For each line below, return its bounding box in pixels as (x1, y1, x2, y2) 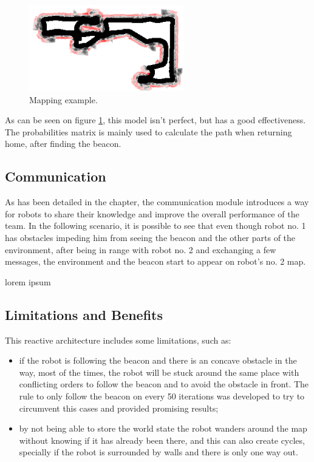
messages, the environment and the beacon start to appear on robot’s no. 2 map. (5, 255, 306, 268)
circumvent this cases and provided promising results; (19, 401, 219, 414)
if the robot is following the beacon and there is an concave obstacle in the (19, 354, 297, 367)
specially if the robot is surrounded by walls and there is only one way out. (19, 446, 298, 458)
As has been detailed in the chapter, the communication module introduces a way (5, 195, 309, 208)
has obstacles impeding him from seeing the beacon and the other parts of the (5, 231, 296, 243)
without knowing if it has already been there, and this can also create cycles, (19, 433, 305, 446)
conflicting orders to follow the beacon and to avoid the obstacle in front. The (19, 378, 309, 390)
